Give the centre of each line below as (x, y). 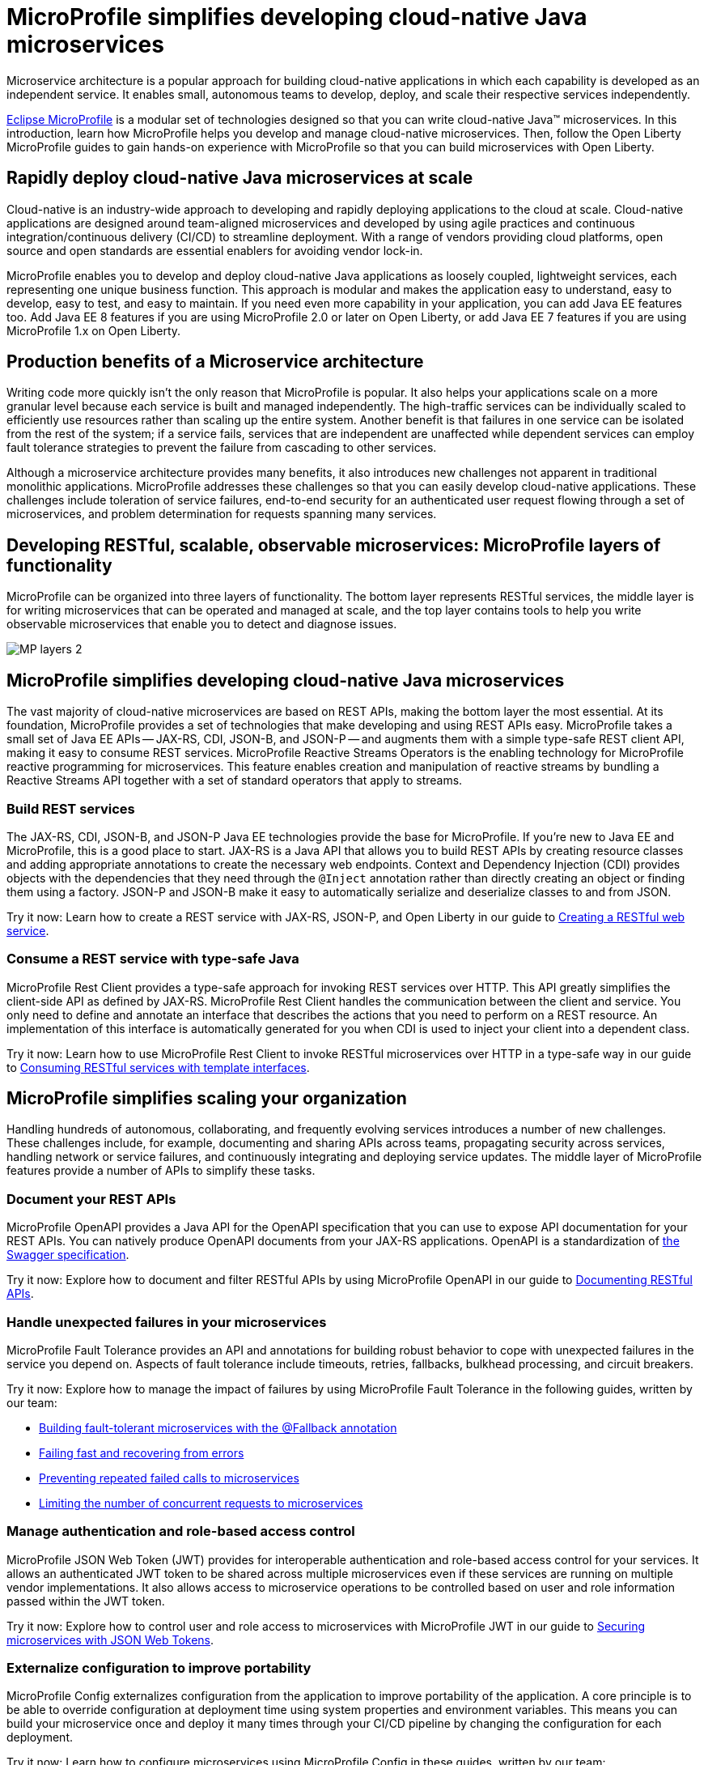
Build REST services (71, 808)
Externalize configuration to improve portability (159, 1668)
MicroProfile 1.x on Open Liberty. (94, 330)
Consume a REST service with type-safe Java (153, 959)
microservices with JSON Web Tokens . (110, 1640)
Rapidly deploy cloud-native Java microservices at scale (240, 178)
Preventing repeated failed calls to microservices (169, 1478)
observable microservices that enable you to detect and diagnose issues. (202, 624)
